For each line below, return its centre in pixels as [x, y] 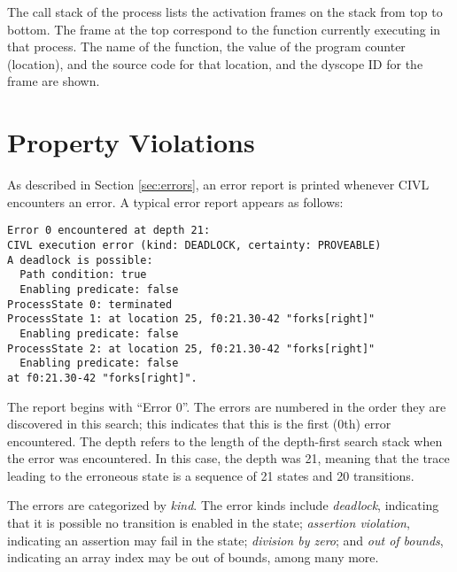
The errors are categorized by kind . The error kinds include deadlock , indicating [223, 505]
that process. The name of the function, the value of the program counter [206, 46]
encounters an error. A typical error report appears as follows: [175, 201]
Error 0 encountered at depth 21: [109, 231]
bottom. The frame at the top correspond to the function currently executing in [224, 29]
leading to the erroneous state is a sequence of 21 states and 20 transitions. [211, 475]
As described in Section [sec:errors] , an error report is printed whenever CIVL [218, 185]
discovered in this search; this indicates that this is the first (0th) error [199, 424]
